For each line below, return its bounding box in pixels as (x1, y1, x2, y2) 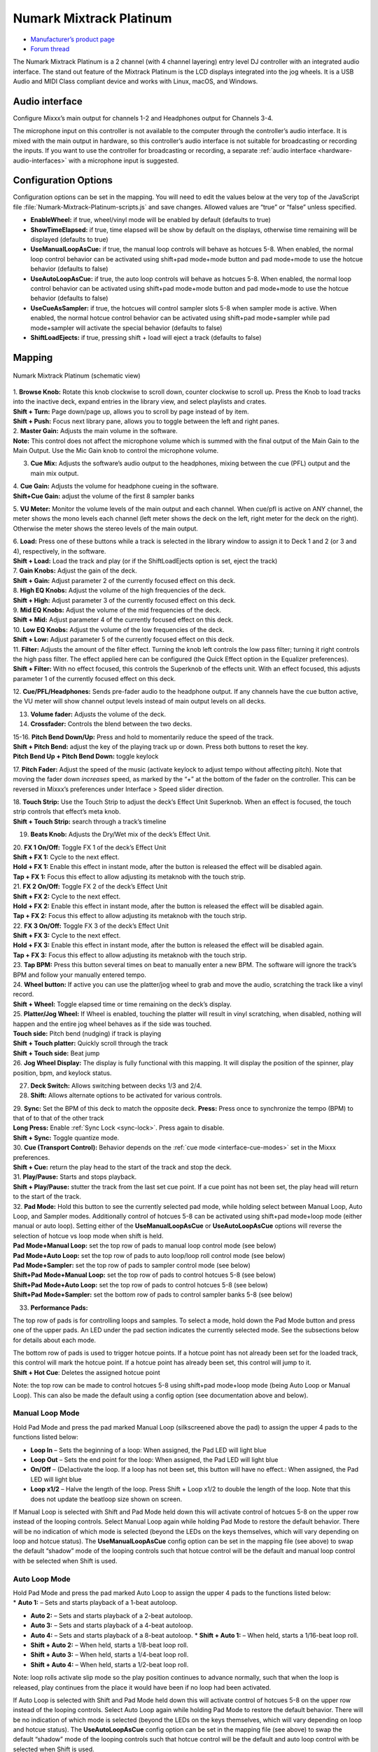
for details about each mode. (13, 1336, 97, 1344)
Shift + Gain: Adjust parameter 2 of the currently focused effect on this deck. (13, 576, 236, 584)
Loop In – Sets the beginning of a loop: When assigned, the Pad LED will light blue (30, 1446, 267, 1454)
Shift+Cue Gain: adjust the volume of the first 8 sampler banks (13, 491, 195, 500)
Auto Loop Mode (13, 1574, 71, 1584)
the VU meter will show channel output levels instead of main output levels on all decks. (13, 697, 266, 706)
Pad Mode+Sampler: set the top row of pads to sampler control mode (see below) (13, 1261, 251, 1269)
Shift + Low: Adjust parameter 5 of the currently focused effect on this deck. (13, 635, 234, 644)
